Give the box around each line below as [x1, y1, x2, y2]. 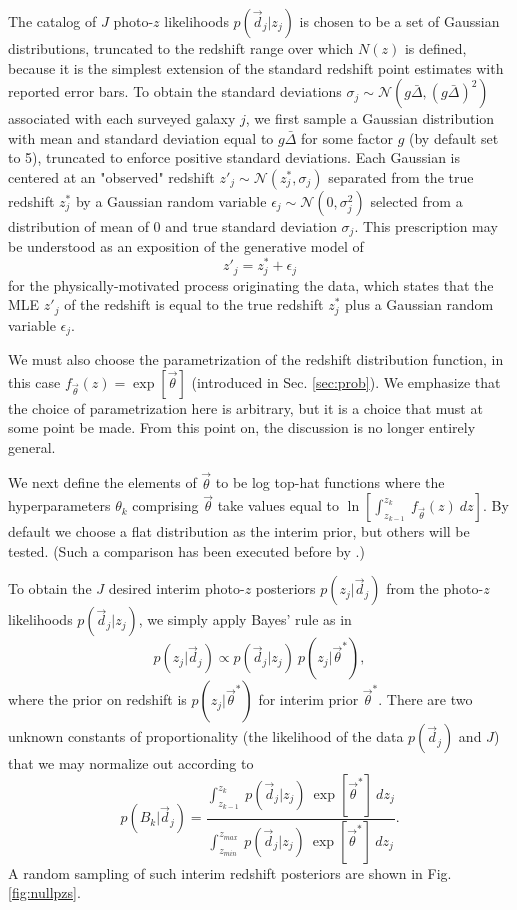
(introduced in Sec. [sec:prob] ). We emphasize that [191, 371, 501, 392]
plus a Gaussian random [345, 294, 494, 315]
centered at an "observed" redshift [8, 166, 215, 187]
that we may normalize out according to [8, 753, 254, 774]
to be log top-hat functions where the [215, 472, 445, 493]
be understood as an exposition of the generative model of [8, 236, 364, 257]
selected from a [370, 190, 463, 211]
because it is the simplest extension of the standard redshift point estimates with [8, 57, 504, 78]
